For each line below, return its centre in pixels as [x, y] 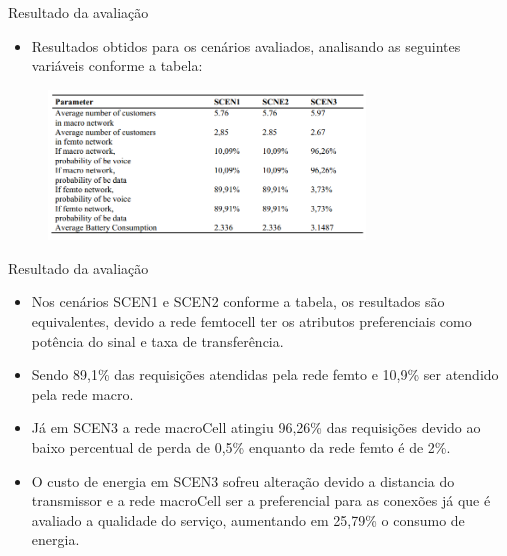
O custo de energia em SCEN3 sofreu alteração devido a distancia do [243, 480]
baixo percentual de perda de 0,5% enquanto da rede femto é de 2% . [241, 446]
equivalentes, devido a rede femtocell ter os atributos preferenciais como [251, 320]
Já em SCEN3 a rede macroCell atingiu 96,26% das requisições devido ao [256, 427]
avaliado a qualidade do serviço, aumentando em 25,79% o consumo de [248, 519]
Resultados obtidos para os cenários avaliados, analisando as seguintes [246, 45]
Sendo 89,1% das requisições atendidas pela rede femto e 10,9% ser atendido [265, 374]
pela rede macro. [82, 393]
